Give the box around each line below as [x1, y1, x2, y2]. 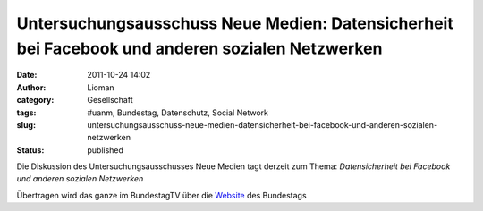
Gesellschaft [87, 95, 133, 105]
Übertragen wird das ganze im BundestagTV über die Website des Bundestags [16, 190, 308, 200]
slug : [16, 119, 36, 130]
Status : [16, 144, 45, 156]
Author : [16, 81, 47, 93]
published [87, 144, 124, 156]
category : [16, 95, 55, 105]
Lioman [87, 81, 115, 93]
